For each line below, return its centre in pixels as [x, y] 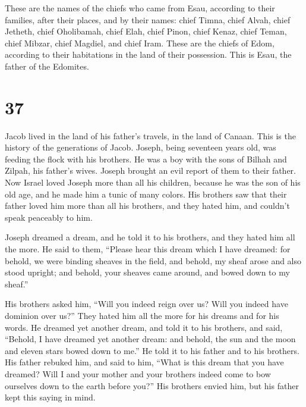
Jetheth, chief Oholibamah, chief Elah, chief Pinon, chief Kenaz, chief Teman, [146, 31]
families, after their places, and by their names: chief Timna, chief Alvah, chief [148, 19]
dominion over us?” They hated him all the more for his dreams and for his [142, 315]
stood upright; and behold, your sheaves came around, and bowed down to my [147, 272]
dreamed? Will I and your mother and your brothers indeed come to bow [138, 373]
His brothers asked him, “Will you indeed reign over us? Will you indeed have [146, 304]
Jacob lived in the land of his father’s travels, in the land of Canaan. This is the [150, 135]
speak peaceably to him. [49, 217]
